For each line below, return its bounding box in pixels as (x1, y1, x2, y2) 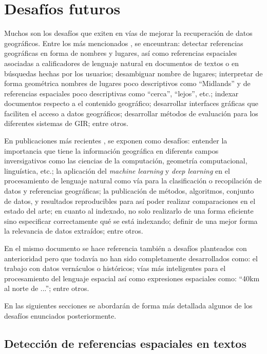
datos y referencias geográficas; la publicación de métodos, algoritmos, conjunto (4, 185, 254, 196)
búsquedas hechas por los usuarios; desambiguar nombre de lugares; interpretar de (4, 68, 263, 78)
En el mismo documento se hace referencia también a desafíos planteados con (4, 243, 247, 253)
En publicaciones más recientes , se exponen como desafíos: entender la (4, 135, 227, 146)
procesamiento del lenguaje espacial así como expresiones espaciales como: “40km (4, 273, 260, 283)
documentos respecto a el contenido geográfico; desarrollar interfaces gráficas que (4, 98, 258, 109)
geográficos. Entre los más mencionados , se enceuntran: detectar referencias (4, 37, 243, 48)
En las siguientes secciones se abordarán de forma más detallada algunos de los (4, 300, 253, 310)
